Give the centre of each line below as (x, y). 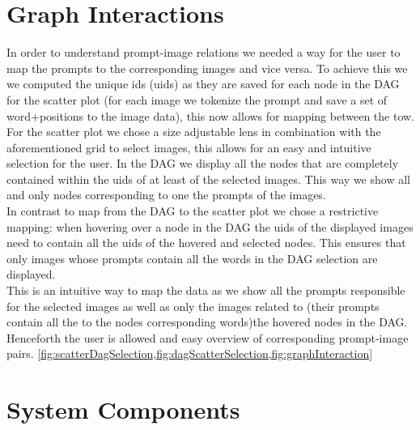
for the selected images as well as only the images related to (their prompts (193, 306)
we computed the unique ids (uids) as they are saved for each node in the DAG (203, 84)
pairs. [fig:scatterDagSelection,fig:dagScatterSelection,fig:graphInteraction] (190, 353)
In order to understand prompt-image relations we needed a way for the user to (204, 52)
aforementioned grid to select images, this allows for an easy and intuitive (189, 147)
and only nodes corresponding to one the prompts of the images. (166, 195)
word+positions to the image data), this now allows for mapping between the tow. (210, 115)
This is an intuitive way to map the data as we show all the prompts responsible (206, 290)
